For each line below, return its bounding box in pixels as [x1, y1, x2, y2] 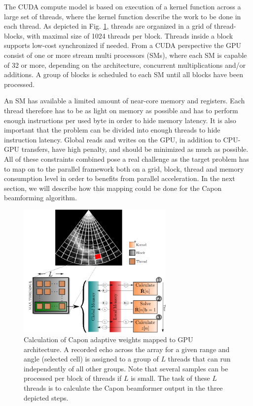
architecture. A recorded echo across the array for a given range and [24, 344, 230, 354]
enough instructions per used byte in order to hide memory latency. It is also [4, 115, 236, 125]
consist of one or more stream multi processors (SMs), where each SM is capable [4, 49, 247, 60]
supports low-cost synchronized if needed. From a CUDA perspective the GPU [4, 40, 242, 50]
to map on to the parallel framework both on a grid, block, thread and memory [4, 163, 244, 174]
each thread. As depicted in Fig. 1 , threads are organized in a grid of [4, 21, 212, 31]
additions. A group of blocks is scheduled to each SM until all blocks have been [4, 69, 243, 80]
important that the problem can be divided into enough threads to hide [4, 125, 220, 135]
